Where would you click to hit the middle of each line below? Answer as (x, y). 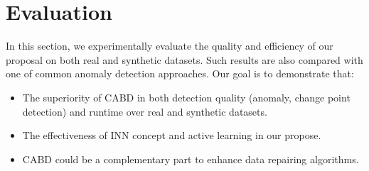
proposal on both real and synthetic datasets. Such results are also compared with (184, 59)
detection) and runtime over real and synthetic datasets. (145, 111)
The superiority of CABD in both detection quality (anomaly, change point (186, 97)
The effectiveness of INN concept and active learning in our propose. (172, 135)
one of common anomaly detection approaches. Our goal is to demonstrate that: (180, 73)
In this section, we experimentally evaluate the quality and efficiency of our (170, 46)
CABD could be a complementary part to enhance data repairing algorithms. (191, 159)
